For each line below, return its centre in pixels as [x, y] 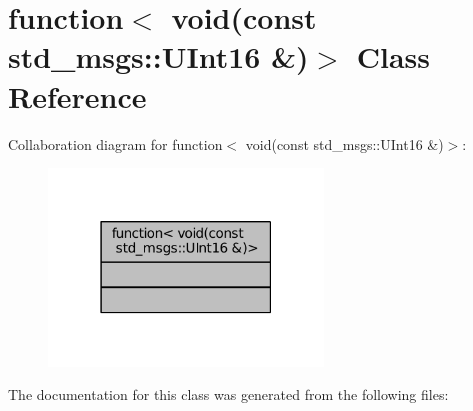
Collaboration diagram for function [115, 143]
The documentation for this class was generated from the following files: [228, 394]
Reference [77, 95]
